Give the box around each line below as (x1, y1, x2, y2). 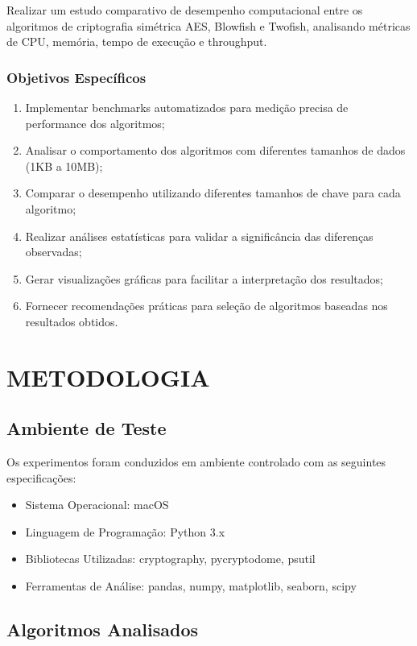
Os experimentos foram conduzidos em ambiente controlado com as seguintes (6, 453, 386, 470)
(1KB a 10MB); (25, 157, 103, 174)
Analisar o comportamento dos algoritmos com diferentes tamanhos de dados (25, 142, 406, 159)
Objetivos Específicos (6, 67, 147, 87)
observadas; (25, 243, 82, 260)
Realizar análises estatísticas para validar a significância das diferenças (25, 227, 374, 244)
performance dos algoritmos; (25, 114, 165, 131)
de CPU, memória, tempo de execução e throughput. (6, 33, 267, 50)
